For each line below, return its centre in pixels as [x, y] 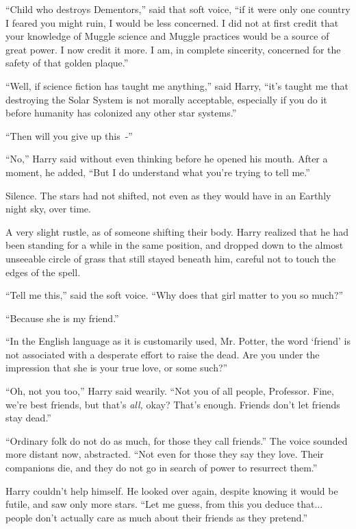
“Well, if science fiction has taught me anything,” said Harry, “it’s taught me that [177, 85]
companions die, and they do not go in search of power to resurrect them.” [162, 468]
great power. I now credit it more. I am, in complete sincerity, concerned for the [173, 49]
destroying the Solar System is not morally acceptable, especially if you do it [166, 99]
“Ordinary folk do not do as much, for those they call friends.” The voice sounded [177, 440]
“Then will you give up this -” [69, 135]
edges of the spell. [43, 272]
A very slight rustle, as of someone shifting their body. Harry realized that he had [177, 231]
